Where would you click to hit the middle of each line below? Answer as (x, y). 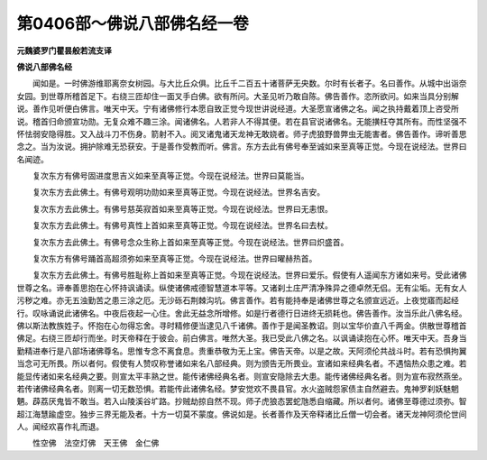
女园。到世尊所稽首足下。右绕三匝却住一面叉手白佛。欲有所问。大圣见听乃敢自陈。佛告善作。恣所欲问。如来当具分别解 (238, 96)
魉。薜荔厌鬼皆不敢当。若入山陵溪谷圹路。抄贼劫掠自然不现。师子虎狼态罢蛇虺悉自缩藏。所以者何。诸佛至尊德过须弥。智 (242, 401)
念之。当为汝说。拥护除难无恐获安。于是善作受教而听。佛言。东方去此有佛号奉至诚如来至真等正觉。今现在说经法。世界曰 (242, 147)
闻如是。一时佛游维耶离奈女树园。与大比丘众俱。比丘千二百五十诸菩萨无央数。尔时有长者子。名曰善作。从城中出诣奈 (249, 83)
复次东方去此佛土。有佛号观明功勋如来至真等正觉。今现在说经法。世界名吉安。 (178, 192)
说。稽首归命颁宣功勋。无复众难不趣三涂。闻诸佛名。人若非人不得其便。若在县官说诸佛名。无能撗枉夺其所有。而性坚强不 (242, 121)
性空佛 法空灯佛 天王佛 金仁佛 (96, 443)
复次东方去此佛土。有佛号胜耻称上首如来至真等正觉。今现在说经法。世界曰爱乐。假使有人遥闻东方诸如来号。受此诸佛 (249, 275)
